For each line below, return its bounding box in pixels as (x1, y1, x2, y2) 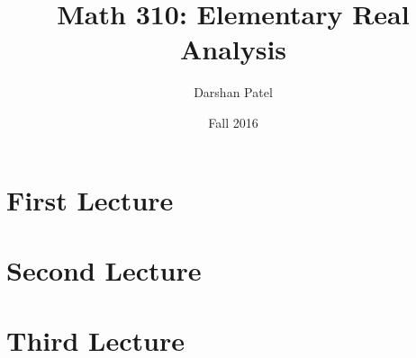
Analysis (179, 31, 287, 67)
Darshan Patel (194, 83, 273, 102)
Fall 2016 (208, 112, 258, 131)
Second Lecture (6, 251, 202, 288)
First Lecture (6, 181, 174, 218)
